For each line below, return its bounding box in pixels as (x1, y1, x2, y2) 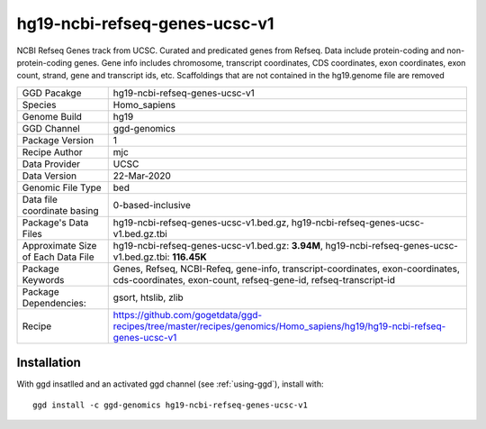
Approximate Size (22, 239, 97, 251)
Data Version (22, 169, 77, 182)
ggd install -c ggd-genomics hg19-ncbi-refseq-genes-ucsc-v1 (32, 399, 308, 410)
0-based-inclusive (112, 198, 191, 211)
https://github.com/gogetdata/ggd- (112, 308, 263, 321)
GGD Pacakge (22, 87, 82, 99)
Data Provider (22, 158, 81, 170)
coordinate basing (22, 204, 99, 216)
